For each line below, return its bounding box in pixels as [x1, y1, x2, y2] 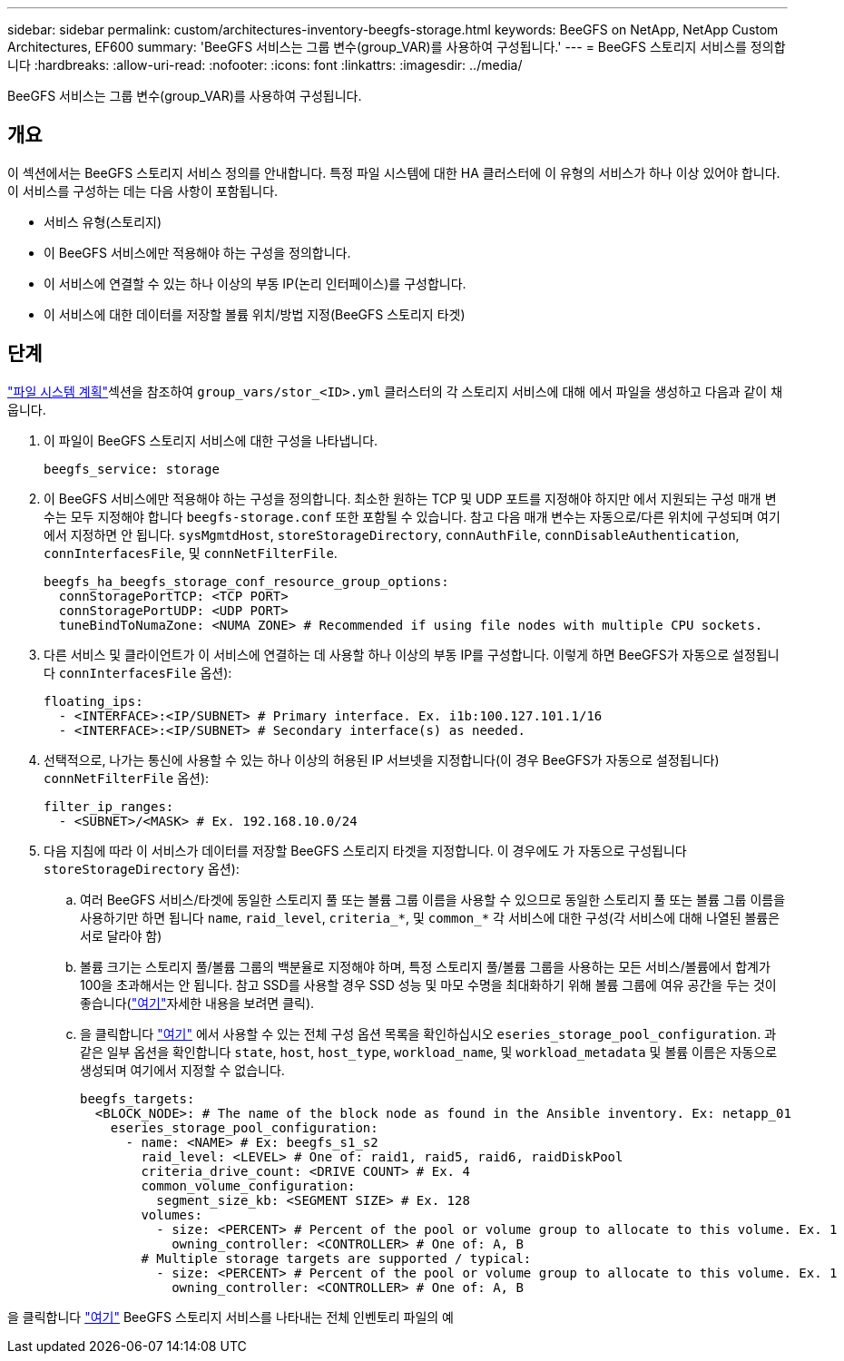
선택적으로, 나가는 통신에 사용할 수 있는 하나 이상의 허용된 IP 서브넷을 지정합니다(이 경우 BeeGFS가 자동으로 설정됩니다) [44, 751, 720, 768]
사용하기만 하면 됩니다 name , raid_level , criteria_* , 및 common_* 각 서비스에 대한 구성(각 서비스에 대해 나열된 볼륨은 [80, 909, 780, 925]
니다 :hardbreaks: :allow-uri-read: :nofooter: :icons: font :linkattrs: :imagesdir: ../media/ [7, 57, 523, 73]
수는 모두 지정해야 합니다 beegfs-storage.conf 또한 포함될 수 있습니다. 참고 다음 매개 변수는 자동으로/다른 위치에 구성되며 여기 [44, 508, 780, 524]
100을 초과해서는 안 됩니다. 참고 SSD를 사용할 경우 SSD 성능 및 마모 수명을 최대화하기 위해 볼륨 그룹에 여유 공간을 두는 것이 [80, 976, 777, 993]
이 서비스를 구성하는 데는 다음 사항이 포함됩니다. [7, 182, 279, 199]
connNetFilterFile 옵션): [44, 769, 210, 786]
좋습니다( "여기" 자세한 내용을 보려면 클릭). [80, 994, 315, 1011]
